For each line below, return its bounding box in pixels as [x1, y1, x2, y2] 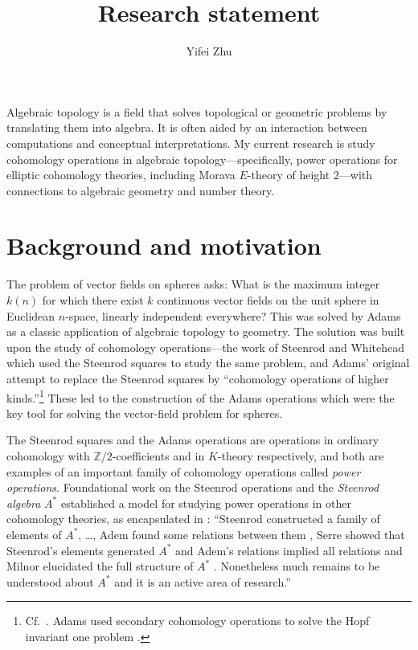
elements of [6, 525, 62, 542]
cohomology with [6, 448, 90, 464]
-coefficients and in [112, 448, 205, 464]
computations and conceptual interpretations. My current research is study [6, 134, 375, 151]
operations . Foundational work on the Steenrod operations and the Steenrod [6, 479, 379, 496]
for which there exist [42, 292, 144, 308]
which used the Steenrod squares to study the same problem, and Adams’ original [6, 354, 410, 371]
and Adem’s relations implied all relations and [175, 542, 403, 558]
